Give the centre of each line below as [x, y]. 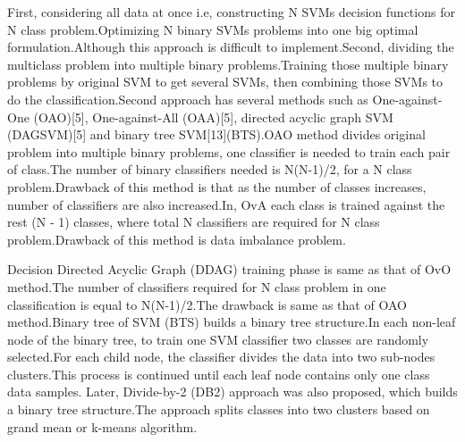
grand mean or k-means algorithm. [102, 426]
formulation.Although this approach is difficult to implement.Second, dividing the [231, 47]
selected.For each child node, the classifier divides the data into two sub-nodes [221, 357]
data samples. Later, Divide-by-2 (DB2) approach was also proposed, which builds [232, 392]
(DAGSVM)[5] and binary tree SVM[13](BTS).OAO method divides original [216, 134]
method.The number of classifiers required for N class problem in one [197, 286]
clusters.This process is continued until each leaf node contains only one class [219, 374]
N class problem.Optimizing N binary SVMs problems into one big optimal [213, 29]
